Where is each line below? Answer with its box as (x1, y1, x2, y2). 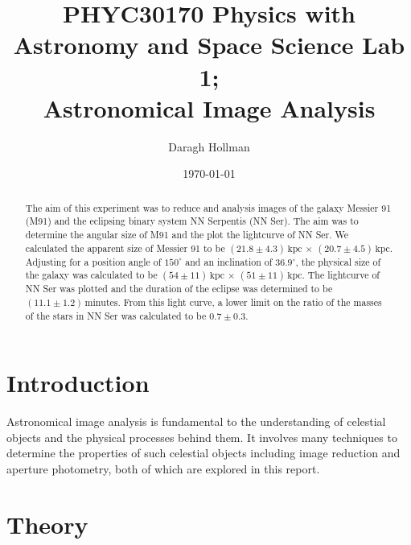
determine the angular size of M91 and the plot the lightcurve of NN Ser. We (25, 227, 348, 241)
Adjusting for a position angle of (25, 254, 162, 268)
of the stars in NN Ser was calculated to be (25, 308, 207, 322)
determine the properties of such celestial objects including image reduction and (6, 444, 401, 461)
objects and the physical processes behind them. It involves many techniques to (6, 428, 397, 445)
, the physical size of (295, 254, 381, 268)
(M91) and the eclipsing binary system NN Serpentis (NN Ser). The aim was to (25, 214, 359, 228)
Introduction (6, 366, 150, 399)
